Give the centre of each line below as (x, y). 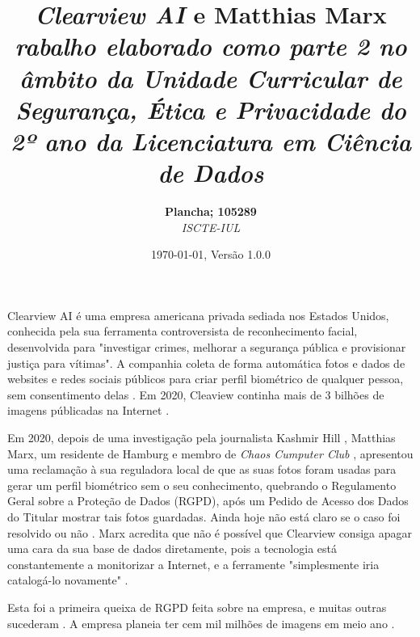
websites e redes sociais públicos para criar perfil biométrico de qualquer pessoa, (206, 379)
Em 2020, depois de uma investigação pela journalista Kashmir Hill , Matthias (202, 437)
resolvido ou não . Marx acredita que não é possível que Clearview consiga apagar (210, 532)
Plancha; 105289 (211, 211)
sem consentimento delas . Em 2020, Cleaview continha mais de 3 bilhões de (196, 394)
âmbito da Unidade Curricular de (211, 78)
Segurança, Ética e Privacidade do (211, 109)
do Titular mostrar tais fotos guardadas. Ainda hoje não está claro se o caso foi (204, 516)
